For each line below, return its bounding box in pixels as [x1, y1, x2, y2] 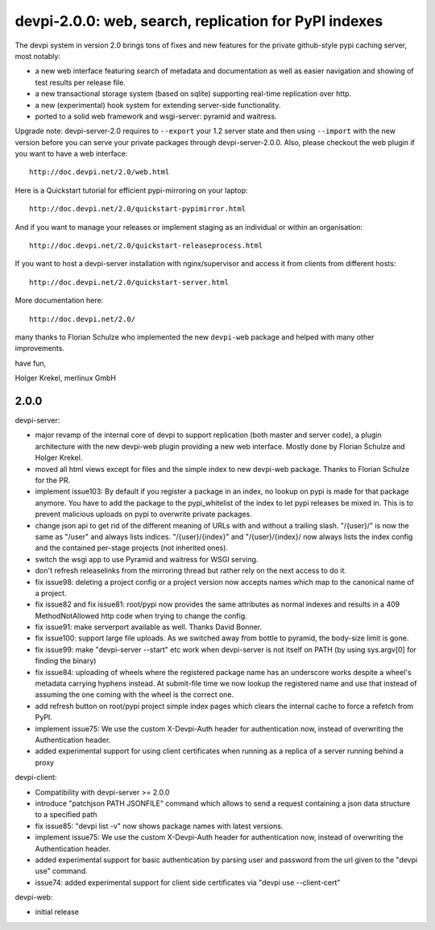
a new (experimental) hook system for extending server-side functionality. [35, 100, 281, 110]
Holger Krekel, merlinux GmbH [14, 373, 117, 383]
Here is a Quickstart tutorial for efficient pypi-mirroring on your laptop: [14, 186, 249, 195]
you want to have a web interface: [14, 149, 128, 159]
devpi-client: [14, 773, 57, 782]
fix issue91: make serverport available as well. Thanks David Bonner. [35, 622, 262, 632]
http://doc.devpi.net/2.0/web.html [29, 168, 170, 177]
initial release [35, 907, 80, 917]
